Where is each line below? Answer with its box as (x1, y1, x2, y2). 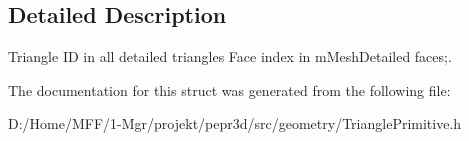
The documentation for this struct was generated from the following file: (8, 79, 451, 100)
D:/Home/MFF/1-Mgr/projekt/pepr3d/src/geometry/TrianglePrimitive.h (8, 113, 462, 134)
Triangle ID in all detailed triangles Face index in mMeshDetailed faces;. (8, 46, 452, 67)
